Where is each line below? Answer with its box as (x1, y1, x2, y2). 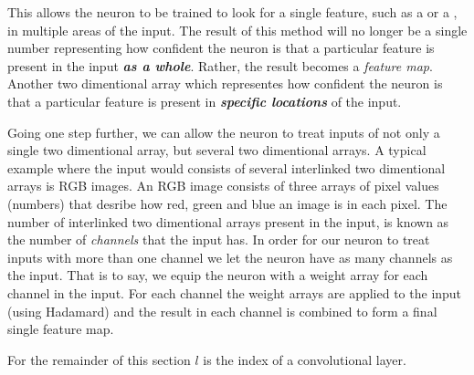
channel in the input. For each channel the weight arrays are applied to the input (7, 283, 462, 302)
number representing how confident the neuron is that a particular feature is (7, 38, 435, 57)
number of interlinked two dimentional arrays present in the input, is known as (7, 212, 449, 231)
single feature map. (7, 319, 114, 339)
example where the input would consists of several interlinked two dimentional (7, 158, 446, 177)
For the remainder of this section (7, 349, 191, 369)
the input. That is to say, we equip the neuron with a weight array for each (7, 266, 428, 285)
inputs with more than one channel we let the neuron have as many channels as (7, 247, 453, 266)
